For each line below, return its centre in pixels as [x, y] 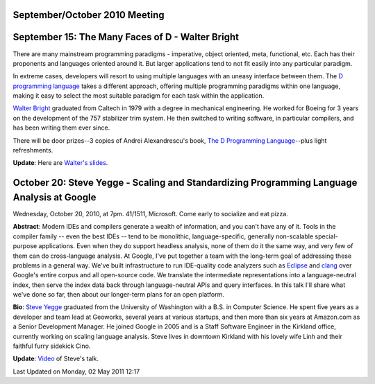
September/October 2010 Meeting [89, 15]
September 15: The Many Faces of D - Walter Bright [126, 37]
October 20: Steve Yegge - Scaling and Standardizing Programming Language [185, 183]
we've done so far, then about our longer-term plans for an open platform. [119, 295]
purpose [25, 246]
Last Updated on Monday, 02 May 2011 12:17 [76, 372]
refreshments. [33, 150]
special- [326, 236]
